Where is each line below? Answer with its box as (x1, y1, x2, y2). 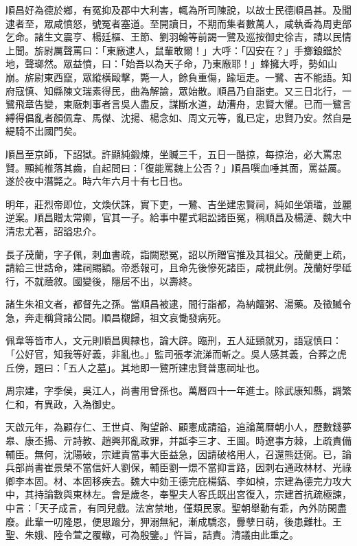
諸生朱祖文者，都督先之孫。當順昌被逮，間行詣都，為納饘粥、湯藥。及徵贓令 (5, 297, 352, 311)
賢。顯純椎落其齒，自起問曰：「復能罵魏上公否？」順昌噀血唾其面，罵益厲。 (5, 160, 347, 174)
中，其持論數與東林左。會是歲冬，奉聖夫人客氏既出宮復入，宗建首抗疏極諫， (5, 487, 352, 501)
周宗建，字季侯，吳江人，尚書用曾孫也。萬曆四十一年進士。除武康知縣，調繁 (5, 383, 352, 398)
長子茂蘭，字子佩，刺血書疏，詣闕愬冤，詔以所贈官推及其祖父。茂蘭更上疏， (5, 247, 352, 261)
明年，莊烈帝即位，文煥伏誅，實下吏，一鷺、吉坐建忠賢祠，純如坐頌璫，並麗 (5, 196, 352, 211)
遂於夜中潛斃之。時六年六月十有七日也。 (5, 174, 188, 188)
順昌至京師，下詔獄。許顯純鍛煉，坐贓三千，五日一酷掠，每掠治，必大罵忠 (5, 146, 342, 161)
